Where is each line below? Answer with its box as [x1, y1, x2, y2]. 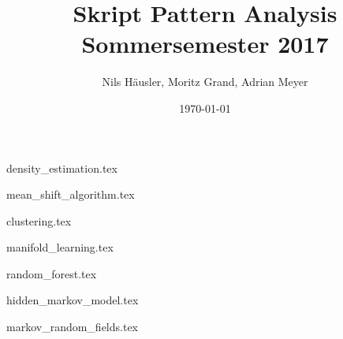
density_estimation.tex [6, 159, 117, 176]
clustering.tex [6, 212, 72, 229]
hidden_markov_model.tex [6, 292, 139, 308]
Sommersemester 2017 [81, 28, 329, 60]
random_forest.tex [6, 265, 97, 281]
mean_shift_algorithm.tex [6, 186, 135, 203]
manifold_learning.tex [6, 239, 114, 255]
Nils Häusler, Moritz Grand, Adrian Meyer [102, 73, 308, 90]
